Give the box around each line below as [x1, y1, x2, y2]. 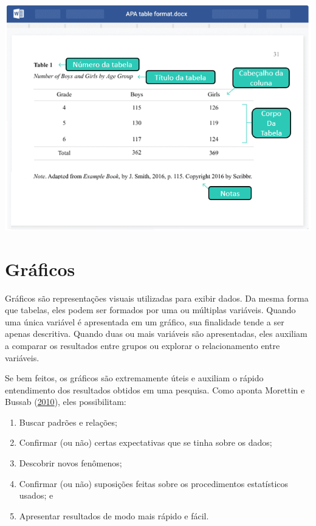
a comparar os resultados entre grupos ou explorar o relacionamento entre [5, 339, 280, 351]
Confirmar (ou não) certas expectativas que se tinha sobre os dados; [19, 436, 272, 449]
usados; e [19, 489, 53, 502]
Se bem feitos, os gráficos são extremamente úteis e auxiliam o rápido [5, 372, 264, 384]
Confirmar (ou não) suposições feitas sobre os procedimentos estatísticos [19, 477, 289, 490]
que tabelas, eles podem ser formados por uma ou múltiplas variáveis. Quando [5, 303, 296, 316]
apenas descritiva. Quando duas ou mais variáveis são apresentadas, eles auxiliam [5, 327, 307, 340]
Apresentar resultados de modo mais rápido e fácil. [19, 509, 209, 522]
